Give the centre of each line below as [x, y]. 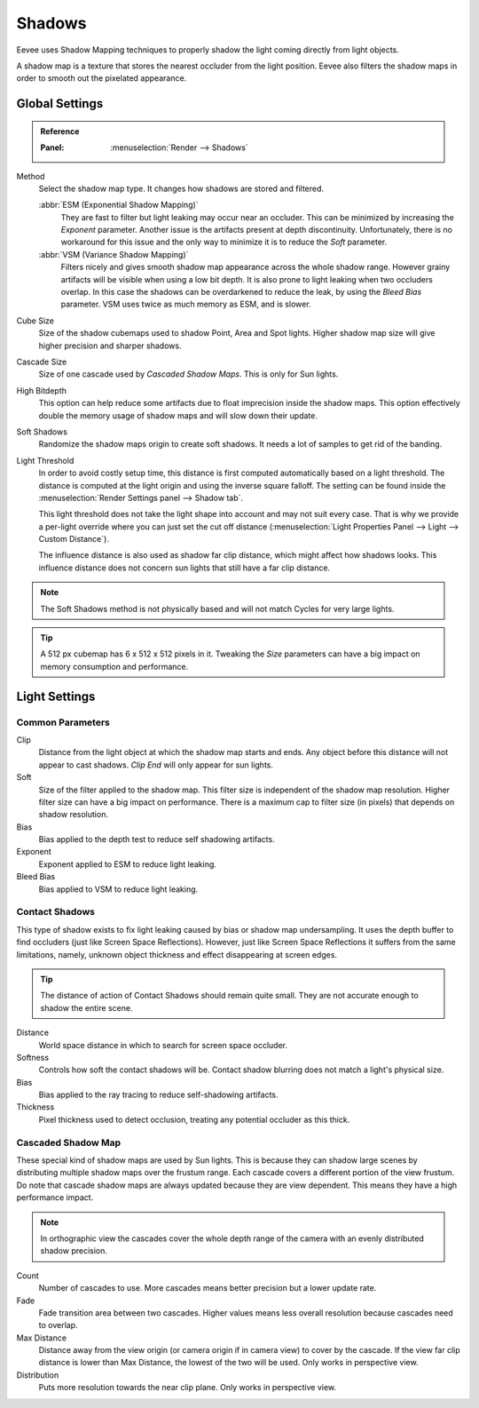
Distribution [38, 1375]
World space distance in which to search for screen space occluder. [163, 1045]
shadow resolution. [73, 815]
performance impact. [55, 1197]
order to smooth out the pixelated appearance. [102, 78]
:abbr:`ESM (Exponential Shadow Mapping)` [118, 205]
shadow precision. [74, 1251]
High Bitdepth [41, 390]
